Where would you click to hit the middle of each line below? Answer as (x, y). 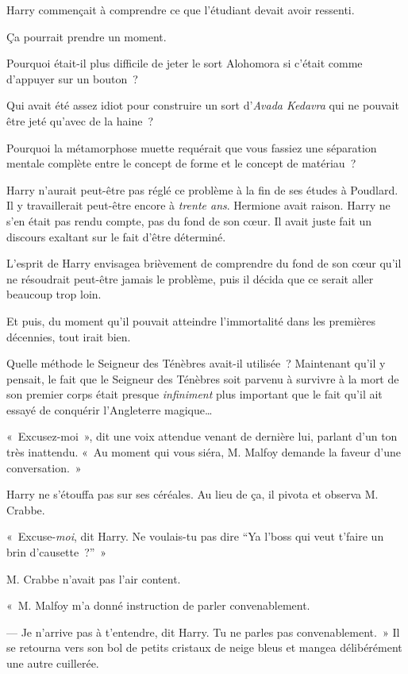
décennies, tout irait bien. (69, 336)
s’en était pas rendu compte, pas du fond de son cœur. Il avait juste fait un (189, 220)
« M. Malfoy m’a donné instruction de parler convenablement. (158, 605)
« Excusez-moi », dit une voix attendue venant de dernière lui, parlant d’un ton (202, 436)
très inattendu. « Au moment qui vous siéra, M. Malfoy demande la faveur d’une (204, 452)
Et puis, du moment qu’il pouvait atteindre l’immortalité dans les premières (191, 320)
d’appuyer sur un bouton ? (72, 78)
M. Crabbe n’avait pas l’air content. (94, 578)
